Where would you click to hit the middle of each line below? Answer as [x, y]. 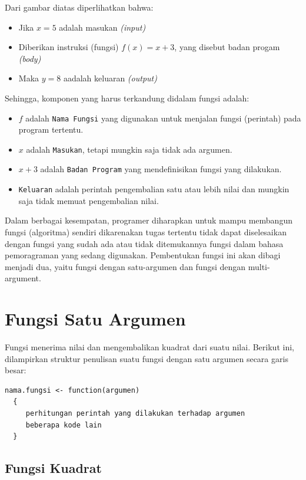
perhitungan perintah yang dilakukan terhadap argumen [135, 414]
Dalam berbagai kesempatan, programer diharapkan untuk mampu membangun [149, 220]
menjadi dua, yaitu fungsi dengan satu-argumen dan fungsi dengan [125, 266]
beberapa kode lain [64, 425]
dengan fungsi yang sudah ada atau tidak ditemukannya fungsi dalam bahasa [144, 243]
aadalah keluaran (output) [110, 78]
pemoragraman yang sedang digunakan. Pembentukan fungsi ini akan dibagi [143, 255]
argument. [23, 278]
